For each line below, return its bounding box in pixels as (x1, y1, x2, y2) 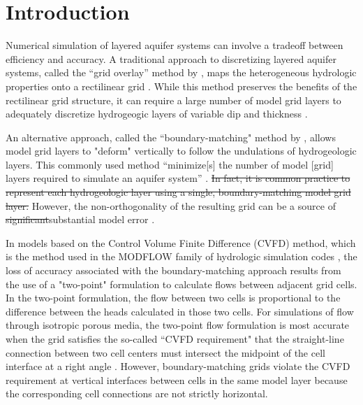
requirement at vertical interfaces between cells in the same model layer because (6, 372, 348, 387)
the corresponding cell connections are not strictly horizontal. (6, 386, 268, 401)
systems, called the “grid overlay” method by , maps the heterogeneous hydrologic (6, 65, 357, 80)
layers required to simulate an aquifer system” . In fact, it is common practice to (6, 171, 350, 185)
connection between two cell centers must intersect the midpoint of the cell (6, 345, 325, 360)
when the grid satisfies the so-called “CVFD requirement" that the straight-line (6, 332, 344, 346)
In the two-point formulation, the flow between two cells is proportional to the (6, 290, 341, 305)
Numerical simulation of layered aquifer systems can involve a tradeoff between (6, 38, 343, 52)
